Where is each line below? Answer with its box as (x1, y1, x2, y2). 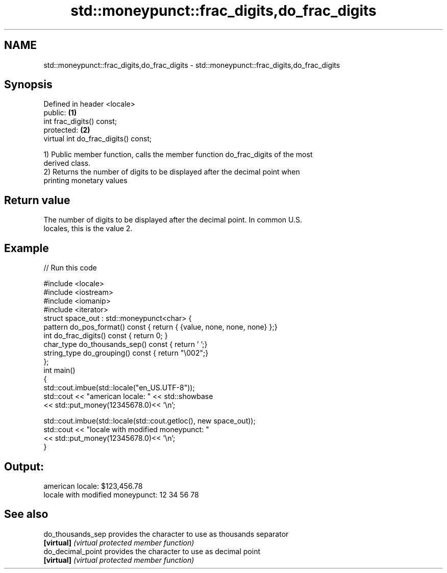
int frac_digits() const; (43, 117, 117, 126)
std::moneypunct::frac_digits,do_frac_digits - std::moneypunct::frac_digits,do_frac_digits (43, 60, 340, 69)
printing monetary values (43, 176, 128, 185)
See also (4, 508, 48, 521)
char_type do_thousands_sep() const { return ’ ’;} (43, 340, 208, 349)
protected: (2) (43, 126, 90, 135)
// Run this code (43, 263, 97, 272)
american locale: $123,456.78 (43, 481, 143, 490)
